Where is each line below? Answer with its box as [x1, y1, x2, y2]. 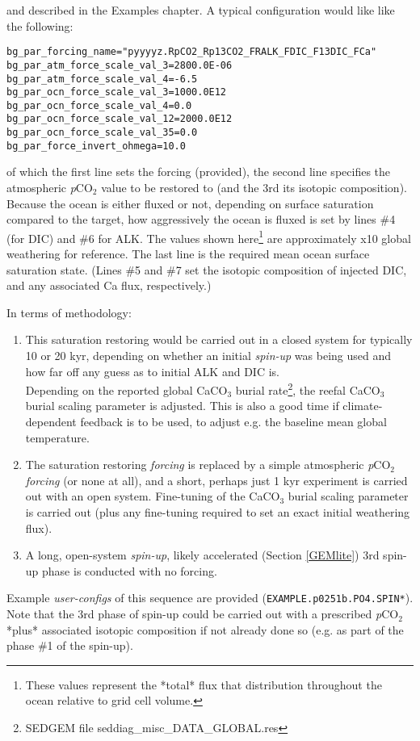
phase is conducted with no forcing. [42, 562, 217, 579]
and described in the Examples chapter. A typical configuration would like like [6, 2, 395, 18]
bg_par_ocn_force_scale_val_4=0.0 [6, 99, 192, 111]
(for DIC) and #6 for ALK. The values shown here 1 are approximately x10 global [6, 227, 411, 246]
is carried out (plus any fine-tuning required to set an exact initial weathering [25, 504, 410, 521]
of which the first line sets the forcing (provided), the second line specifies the [6, 163, 391, 180]
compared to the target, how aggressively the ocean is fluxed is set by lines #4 [6, 211, 396, 228]
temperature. [25, 429, 90, 446]
